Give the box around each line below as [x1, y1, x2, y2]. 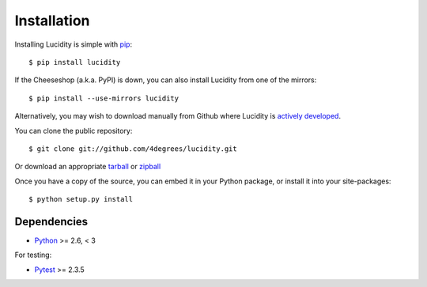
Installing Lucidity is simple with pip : [14, 40, 133, 49]
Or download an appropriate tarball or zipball [14, 162, 161, 172]
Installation [14, 12, 90, 29]
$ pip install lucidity [28, 58, 121, 66]
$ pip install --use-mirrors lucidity [28, 93, 179, 103]
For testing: [14, 250, 52, 260]
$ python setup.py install [28, 194, 134, 204]
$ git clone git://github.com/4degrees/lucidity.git [28, 144, 237, 153]
